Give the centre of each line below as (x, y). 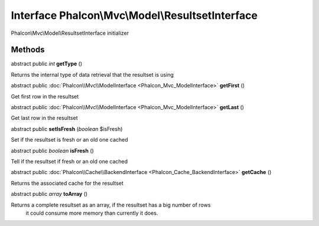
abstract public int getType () (47, 64)
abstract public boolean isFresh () (52, 150)
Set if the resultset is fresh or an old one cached (69, 140)
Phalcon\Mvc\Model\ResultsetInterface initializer (70, 33)
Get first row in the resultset (45, 96)
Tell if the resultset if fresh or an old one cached (69, 161)
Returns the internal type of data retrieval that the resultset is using (92, 74)
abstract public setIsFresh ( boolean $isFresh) (67, 129)
